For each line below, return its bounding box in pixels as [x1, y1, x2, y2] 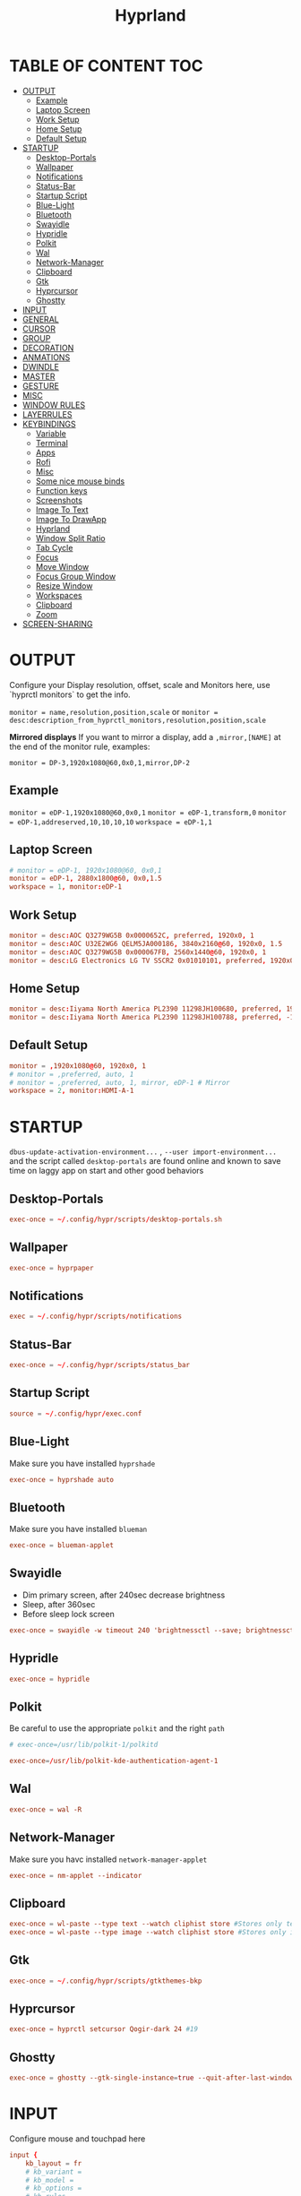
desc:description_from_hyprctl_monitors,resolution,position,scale [9, 716, 267, 725]
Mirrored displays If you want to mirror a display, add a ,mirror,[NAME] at [9, 731, 281, 742]
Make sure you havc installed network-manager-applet [9, 1854, 208, 1864]
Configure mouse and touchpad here [9, 2133, 146, 2144]
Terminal [35, 437, 69, 448]
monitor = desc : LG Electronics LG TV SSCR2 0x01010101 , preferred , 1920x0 [9, 956, 295, 965]
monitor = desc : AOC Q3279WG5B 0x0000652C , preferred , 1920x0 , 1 [9, 931, 254, 940]
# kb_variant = [25, 2167, 82, 2176]
